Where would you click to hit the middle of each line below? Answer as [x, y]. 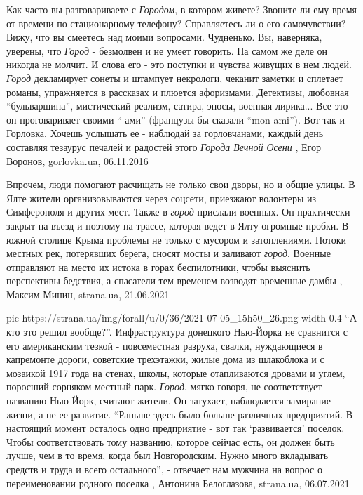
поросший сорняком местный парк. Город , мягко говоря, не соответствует [164, 387]
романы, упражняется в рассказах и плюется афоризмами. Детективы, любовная [178, 92]
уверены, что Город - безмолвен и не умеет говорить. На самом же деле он [167, 50]
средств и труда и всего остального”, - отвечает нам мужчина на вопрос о [164, 469]
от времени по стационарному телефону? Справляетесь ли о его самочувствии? [176, 23]
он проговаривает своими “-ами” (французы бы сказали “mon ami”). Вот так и [176, 119]
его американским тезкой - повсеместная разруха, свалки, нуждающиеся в [165, 345]
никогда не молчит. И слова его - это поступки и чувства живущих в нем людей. [179, 64]
